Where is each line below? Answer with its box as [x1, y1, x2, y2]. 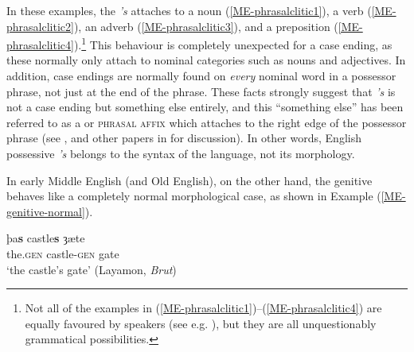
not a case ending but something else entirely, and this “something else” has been [6, 99, 404, 115]
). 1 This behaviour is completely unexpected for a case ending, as [73, 34, 393, 52]
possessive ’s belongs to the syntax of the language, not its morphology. [6, 145, 355, 161]
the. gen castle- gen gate [6, 245, 119, 261]
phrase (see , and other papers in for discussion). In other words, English [6, 130, 361, 146]
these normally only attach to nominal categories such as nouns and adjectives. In [6, 52, 406, 68]
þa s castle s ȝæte [6, 230, 85, 246]
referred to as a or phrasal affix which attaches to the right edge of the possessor [6, 114, 407, 130]
